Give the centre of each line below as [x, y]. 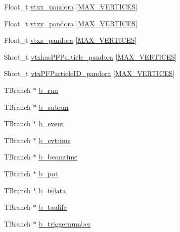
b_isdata [52, 190]
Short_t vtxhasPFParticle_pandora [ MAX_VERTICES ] [90, 56]
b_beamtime [58, 157]
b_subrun [54, 107]
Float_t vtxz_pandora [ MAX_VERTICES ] [70, 40]
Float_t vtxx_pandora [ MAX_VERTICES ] [71, 6]
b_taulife [53, 207]
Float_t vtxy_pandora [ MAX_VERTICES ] [71, 23]
